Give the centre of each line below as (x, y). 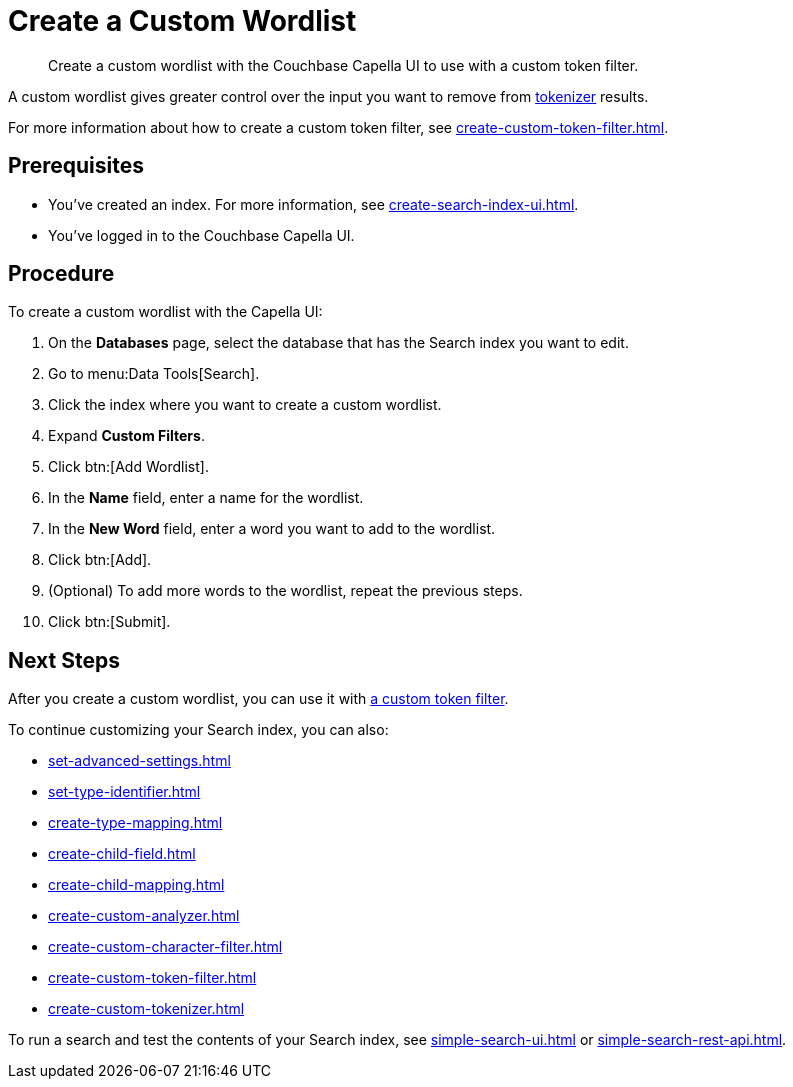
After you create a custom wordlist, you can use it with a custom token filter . (258, 699)
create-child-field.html (122, 854)
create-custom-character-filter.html (165, 947)
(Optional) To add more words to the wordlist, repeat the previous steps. (285, 591)
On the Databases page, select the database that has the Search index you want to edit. (338, 343)
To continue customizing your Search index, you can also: (198, 730)
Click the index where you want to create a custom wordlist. (245, 405)
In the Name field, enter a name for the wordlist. (206, 498)
